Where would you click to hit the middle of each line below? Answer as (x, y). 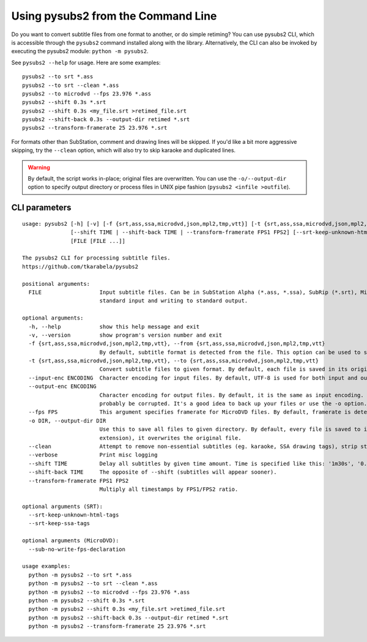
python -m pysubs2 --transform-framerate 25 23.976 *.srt (117, 626)
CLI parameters (41, 208)
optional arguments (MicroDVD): (71, 541)
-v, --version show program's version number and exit (125, 335)
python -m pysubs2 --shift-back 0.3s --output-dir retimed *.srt (128, 618)
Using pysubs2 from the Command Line (114, 16)
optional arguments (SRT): (63, 506)
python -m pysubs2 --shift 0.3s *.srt (87, 601)
